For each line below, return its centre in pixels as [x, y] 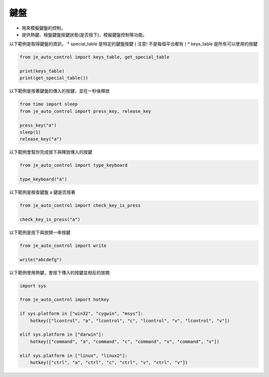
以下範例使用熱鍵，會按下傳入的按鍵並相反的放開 [59, 272]
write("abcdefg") [41, 260]
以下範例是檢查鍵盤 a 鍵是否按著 [42, 192]
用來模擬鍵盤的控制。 [44, 28]
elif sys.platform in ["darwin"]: [62, 335]
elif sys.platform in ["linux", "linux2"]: [74, 356]
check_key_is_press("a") [50, 219]
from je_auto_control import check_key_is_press [80, 205]
